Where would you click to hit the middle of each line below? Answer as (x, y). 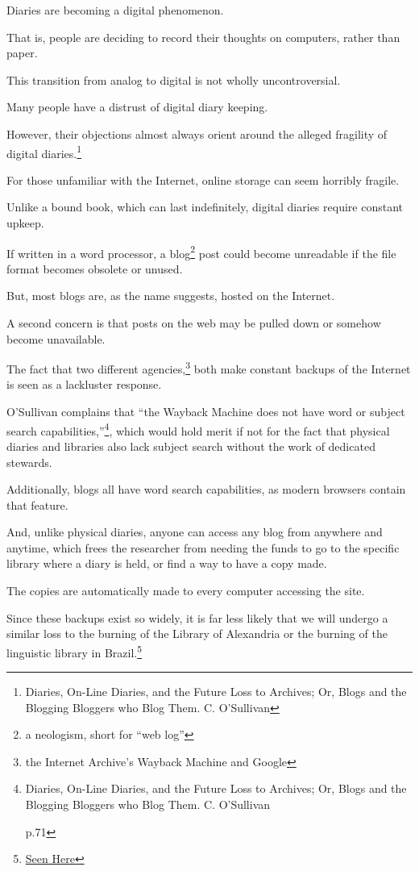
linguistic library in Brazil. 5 (75, 651)
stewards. (29, 462)
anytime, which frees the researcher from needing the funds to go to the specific (203, 547)
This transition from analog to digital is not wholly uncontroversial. (174, 79)
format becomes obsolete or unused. (95, 268)
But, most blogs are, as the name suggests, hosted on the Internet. (171, 296)
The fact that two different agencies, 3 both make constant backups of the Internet (209, 367)
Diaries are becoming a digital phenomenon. (115, 10)
